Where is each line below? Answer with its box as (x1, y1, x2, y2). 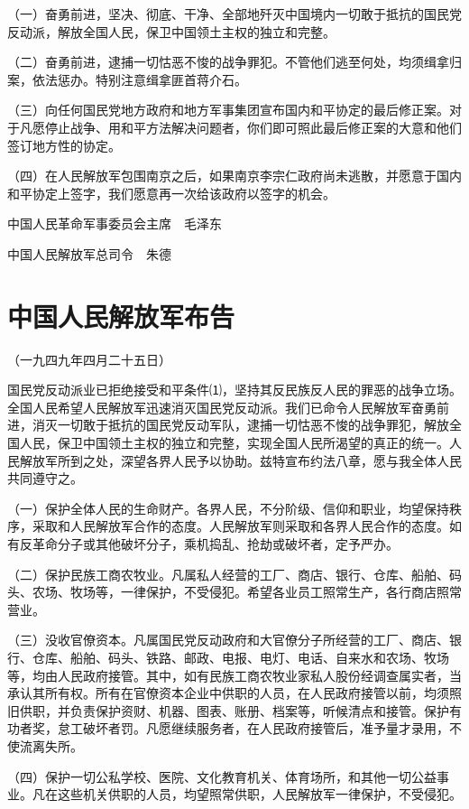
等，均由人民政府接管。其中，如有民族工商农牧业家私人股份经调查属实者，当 (7, 665, 462, 684)
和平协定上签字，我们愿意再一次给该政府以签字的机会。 (7, 183, 336, 202)
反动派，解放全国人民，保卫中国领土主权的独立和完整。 (7, 22, 336, 41)
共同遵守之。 (7, 469, 83, 488)
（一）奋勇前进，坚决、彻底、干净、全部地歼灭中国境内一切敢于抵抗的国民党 (7, 5, 462, 23)
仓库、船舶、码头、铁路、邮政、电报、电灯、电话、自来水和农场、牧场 (32, 647, 449, 666)
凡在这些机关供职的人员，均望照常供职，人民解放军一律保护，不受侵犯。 (32, 785, 462, 804)
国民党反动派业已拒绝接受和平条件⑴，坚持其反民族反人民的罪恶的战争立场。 (7, 380, 462, 399)
